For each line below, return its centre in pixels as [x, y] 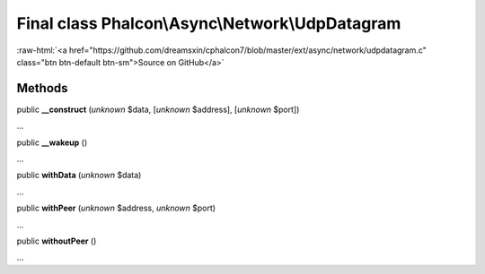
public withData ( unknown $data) [79, 176]
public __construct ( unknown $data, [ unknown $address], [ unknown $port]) [158, 109]
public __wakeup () [52, 142]
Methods [42, 88]
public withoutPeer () [57, 241]
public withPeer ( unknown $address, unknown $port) [116, 208]
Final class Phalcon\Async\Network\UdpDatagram [209, 23]
